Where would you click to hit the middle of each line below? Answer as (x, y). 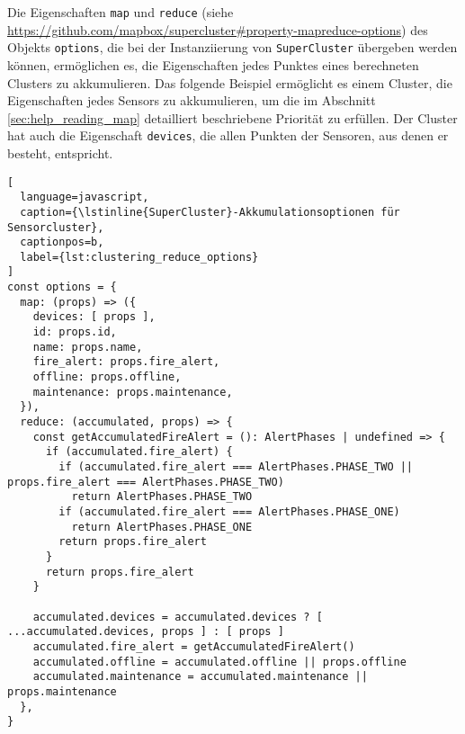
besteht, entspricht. (60, 152)
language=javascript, (85, 197)
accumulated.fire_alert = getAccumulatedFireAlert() (194, 646)
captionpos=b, (62, 242)
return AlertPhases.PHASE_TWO (162, 497)
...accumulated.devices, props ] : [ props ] (146, 632)
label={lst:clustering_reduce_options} (139, 257)
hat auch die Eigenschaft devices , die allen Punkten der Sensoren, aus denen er (228, 135)
